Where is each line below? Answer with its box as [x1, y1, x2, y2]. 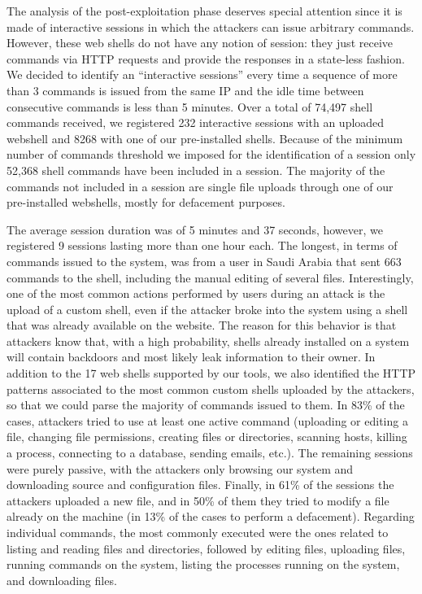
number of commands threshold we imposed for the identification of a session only [7, 146, 416, 163]
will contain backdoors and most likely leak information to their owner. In [7, 348, 376, 365]
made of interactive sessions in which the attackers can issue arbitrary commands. [7, 18, 415, 35]
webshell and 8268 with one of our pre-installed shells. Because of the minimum [7, 129, 403, 146]
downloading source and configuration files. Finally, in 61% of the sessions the [7, 476, 394, 493]
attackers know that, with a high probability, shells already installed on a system [7, 332, 410, 349]
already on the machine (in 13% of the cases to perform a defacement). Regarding [7, 508, 415, 525]
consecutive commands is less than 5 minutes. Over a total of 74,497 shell [7, 98, 373, 115]
